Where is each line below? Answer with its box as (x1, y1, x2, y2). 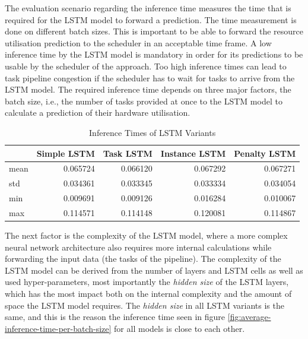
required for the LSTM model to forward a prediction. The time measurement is (5, 13, 297, 26)
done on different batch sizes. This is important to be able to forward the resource (5, 25, 304, 37)
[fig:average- (227, 311, 271, 323)
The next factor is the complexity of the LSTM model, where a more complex (5, 229, 288, 241)
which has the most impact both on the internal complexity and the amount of (5, 287, 292, 299)
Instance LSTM (160, 147, 226, 159)
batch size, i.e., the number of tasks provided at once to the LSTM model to (5, 94, 282, 107)
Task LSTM (103, 147, 153, 159)
